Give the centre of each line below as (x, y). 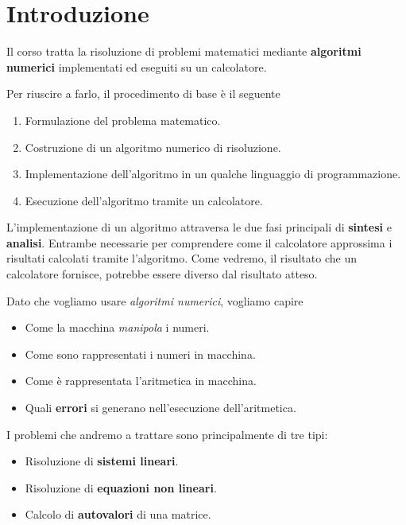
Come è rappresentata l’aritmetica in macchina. (141, 381)
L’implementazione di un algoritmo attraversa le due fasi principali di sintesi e (199, 227)
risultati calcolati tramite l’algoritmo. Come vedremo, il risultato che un (182, 258)
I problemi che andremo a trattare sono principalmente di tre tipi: (167, 434)
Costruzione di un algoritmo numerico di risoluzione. (153, 147)
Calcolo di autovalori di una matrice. (118, 514)
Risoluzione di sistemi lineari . (102, 461)
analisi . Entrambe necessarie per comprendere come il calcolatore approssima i (199, 242)
